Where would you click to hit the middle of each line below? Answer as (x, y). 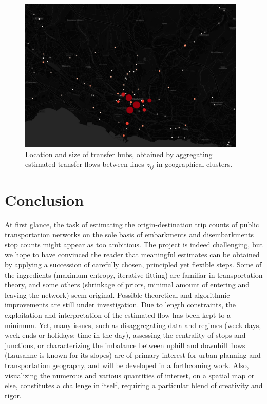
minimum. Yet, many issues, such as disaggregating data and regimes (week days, (133, 325)
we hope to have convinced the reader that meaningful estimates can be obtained (132, 254)
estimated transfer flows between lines (85, 164)
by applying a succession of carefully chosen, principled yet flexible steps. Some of (133, 265)
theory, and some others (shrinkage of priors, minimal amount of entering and (127, 285)
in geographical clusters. (194, 164)
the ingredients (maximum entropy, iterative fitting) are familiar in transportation (134, 274)
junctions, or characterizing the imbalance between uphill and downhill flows (125, 345)
